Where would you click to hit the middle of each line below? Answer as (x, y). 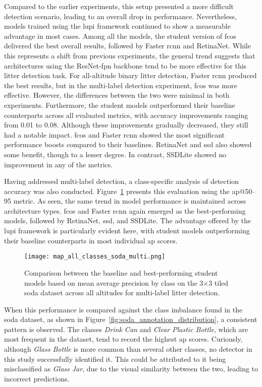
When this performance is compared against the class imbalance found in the (123, 309)
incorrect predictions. (37, 378)
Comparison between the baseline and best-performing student (121, 272)
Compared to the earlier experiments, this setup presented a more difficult (119, 6)
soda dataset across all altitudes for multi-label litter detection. (122, 293)
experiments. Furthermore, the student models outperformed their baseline (120, 105)
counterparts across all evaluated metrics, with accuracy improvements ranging (126, 115)
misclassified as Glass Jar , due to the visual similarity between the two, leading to (131, 369)
